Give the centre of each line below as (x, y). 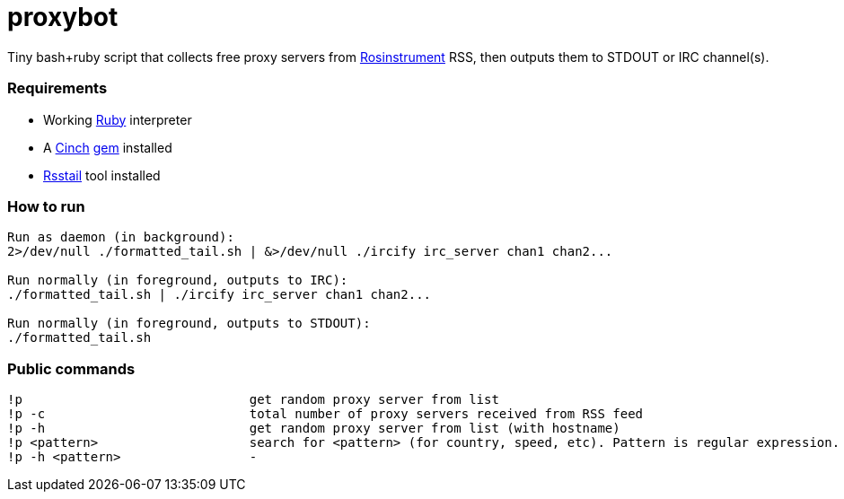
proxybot (63, 17)
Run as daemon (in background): (121, 237)
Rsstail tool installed (102, 175)
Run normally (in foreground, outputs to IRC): (178, 280)
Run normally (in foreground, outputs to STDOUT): (189, 324)
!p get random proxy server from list (253, 399)
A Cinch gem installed (108, 147)
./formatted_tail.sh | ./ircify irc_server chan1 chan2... (220, 295)
